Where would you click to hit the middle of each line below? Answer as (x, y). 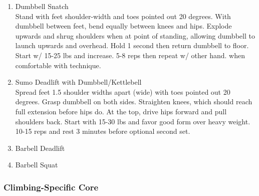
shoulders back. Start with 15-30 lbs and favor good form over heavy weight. (133, 121)
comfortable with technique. (58, 65)
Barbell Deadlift (40, 148)
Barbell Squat (37, 165)
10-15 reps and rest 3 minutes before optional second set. (103, 131)
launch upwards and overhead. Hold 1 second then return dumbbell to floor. (132, 45)
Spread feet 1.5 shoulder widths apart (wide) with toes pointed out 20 (123, 91)
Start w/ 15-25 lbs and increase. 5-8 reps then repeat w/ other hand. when (130, 55)
